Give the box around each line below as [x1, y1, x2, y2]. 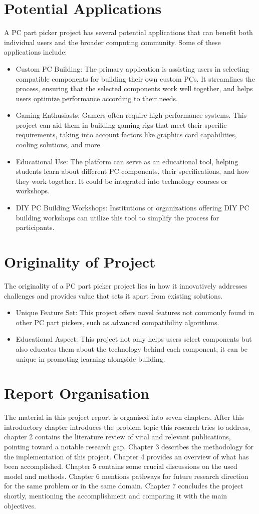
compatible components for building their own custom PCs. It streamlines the [16, 73, 255, 84]
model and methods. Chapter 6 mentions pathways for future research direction [4, 470, 248, 481]
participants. [16, 222, 55, 232]
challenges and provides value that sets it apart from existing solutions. [4, 290, 223, 301]
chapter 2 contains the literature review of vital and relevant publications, [4, 431, 231, 442]
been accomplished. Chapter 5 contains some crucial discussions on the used [4, 461, 237, 471]
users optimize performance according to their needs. [16, 93, 178, 103]
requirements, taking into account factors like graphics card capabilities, [16, 129, 237, 140]
